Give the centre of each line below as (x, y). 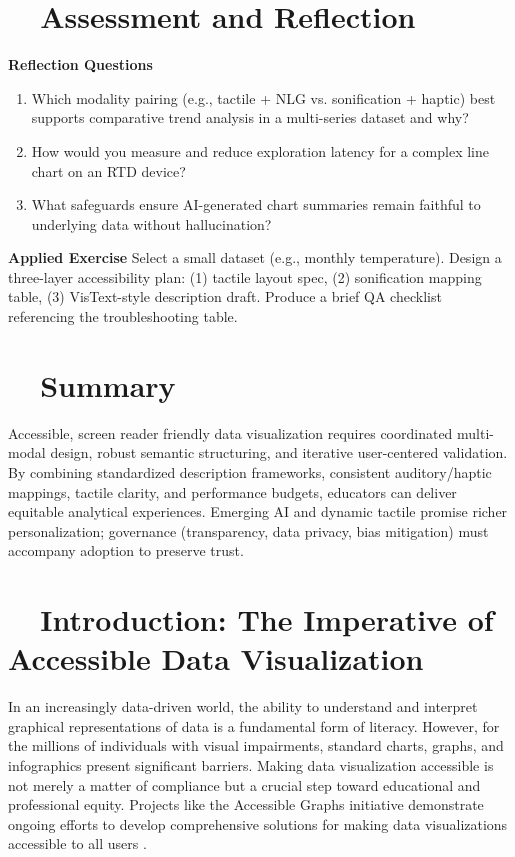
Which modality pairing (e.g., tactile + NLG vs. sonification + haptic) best (263, 97)
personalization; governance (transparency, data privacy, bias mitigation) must (248, 530)
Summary (108, 384)
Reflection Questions (80, 64)
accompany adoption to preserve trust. (126, 550)
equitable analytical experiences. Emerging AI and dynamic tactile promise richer (258, 511)
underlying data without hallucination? (151, 223)
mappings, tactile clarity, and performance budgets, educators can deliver (232, 491)
